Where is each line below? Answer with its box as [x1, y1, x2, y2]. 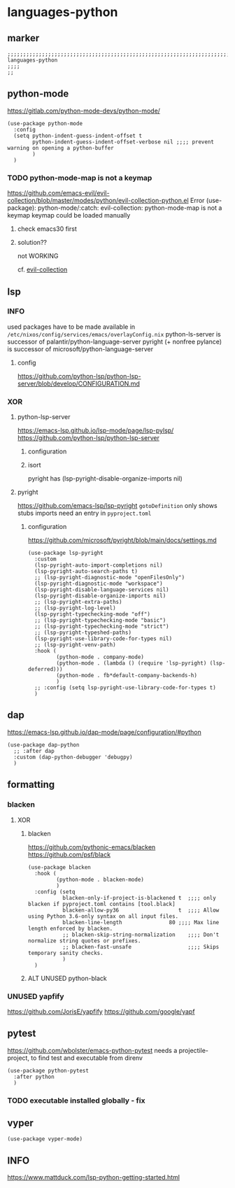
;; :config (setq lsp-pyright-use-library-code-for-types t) [34, 684, 217, 691]
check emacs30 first [17, 225, 77, 233]
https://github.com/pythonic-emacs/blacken [27, 842, 156, 851]
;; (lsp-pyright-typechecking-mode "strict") [34, 623, 169, 630]
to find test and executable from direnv [31, 1054, 143, 1062]
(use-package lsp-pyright [27, 550, 104, 557]
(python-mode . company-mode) [56, 653, 145, 661]
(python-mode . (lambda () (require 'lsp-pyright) [56, 660, 207, 667]
